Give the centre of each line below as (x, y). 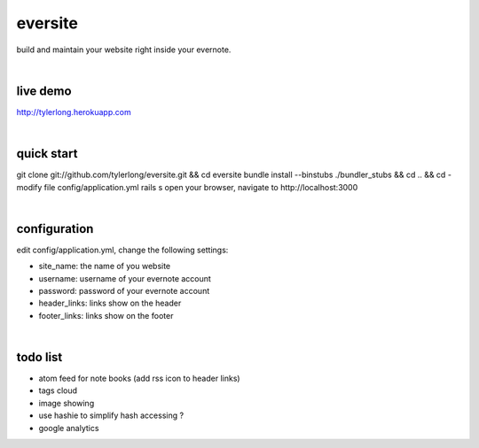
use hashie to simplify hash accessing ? (111, 415)
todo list (39, 357)
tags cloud (58, 390)
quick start (47, 154)
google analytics (69, 428)
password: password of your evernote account (124, 291)
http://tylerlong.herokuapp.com (74, 112)
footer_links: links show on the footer (106, 315)
